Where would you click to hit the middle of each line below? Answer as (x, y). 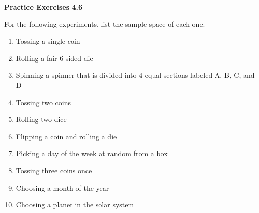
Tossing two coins (43, 102)
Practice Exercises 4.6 (43, 7)
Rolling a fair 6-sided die (54, 58)
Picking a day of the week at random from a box (92, 153)
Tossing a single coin (48, 41)
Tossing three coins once (54, 170)
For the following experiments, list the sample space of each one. (105, 24)
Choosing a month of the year (63, 187)
